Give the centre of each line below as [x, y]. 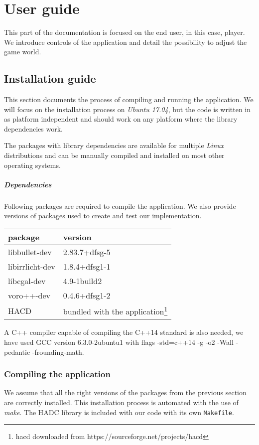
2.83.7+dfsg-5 [87, 252]
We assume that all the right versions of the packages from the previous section [125, 392]
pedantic [17, 352]
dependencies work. [33, 128]
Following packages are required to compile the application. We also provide [120, 206]
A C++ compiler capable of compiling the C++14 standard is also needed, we [124, 332]
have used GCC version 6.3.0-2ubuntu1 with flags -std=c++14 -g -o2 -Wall [119, 342]
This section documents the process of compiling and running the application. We [129, 99]
